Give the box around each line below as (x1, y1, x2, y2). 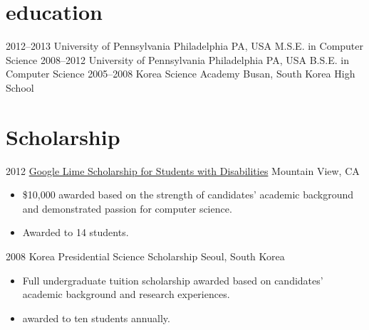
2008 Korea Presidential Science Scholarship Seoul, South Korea (6, 249, 285, 263)
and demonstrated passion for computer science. (22, 201, 232, 215)
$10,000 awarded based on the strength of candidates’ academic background (22, 187, 354, 202)
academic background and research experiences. (22, 287, 230, 302)
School (6, 80, 34, 95)
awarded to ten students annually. (22, 310, 170, 325)
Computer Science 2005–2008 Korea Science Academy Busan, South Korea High (6, 66, 355, 81)
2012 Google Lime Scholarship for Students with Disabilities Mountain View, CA (6, 163, 360, 178)
